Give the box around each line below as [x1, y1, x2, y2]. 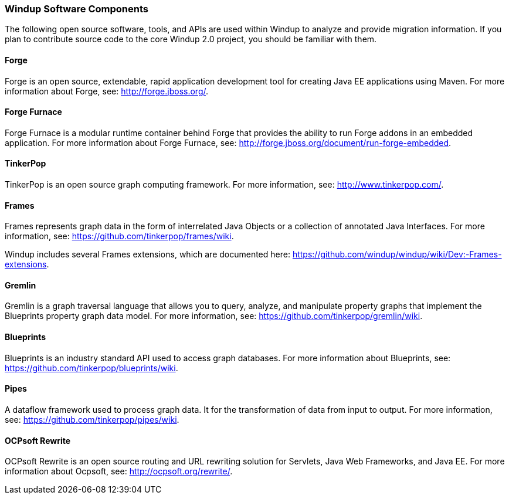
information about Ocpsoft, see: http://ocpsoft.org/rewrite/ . [5, 466, 233, 477]
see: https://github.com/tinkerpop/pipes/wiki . [5, 414, 179, 425]
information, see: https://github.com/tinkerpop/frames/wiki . [5, 231, 234, 242]
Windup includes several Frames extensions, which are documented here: [5, 249, 290, 260]
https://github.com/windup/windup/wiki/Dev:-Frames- [292, 249, 502, 260]
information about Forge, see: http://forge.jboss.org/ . [5, 86, 209, 96]
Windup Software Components [5, 3, 149, 15]
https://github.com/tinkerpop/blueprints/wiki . [5, 362, 178, 373]
